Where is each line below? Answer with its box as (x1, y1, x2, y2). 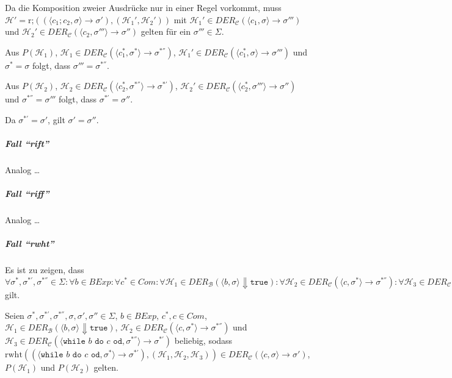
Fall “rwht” (5, 237, 54, 250)
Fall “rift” (5, 137, 49, 150)
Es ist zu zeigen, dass (5, 263, 84, 276)
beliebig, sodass (174, 334, 233, 347)
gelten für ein (140, 25, 191, 38)
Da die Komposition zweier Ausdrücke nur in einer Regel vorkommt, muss (5, 1, 282, 13)
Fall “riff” (5, 187, 49, 200)
